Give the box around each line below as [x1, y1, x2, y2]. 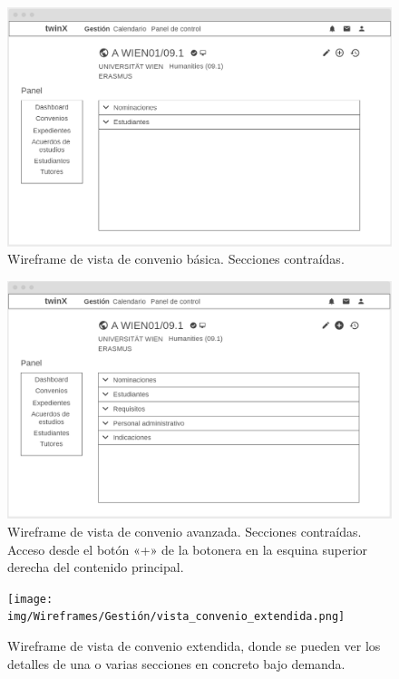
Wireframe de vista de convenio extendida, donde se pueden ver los [7, 636, 381, 655]
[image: [7, 592, 54, 606]
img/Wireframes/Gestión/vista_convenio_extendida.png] [7, 610, 345, 624]
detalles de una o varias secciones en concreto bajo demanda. [7, 654, 345, 673]
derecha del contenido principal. [7, 558, 184, 577]
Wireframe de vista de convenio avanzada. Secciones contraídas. [7, 522, 362, 541]
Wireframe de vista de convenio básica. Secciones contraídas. [7, 249, 345, 268]
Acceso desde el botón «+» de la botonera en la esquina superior [7, 539, 368, 558]
